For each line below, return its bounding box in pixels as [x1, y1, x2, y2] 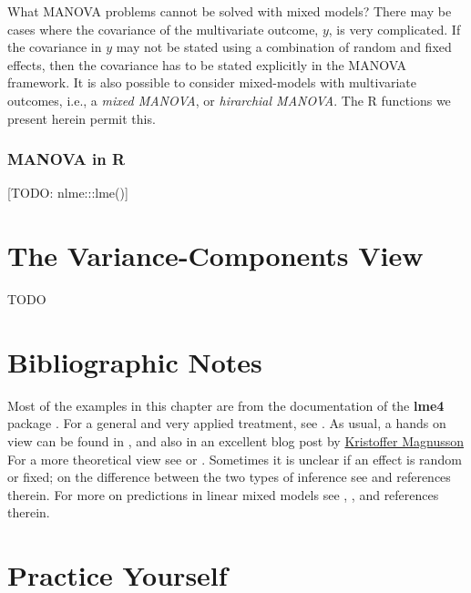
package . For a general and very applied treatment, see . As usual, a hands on [7, 414, 446, 433]
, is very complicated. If [328, 19, 461, 38]
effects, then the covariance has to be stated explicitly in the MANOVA [7, 55, 407, 74]
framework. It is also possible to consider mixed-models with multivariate [7, 73, 416, 92]
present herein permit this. [7, 108, 156, 128]
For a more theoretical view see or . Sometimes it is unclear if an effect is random [7, 449, 462, 468]
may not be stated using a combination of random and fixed [116, 37, 452, 56]
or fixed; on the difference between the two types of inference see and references [7, 467, 451, 486]
